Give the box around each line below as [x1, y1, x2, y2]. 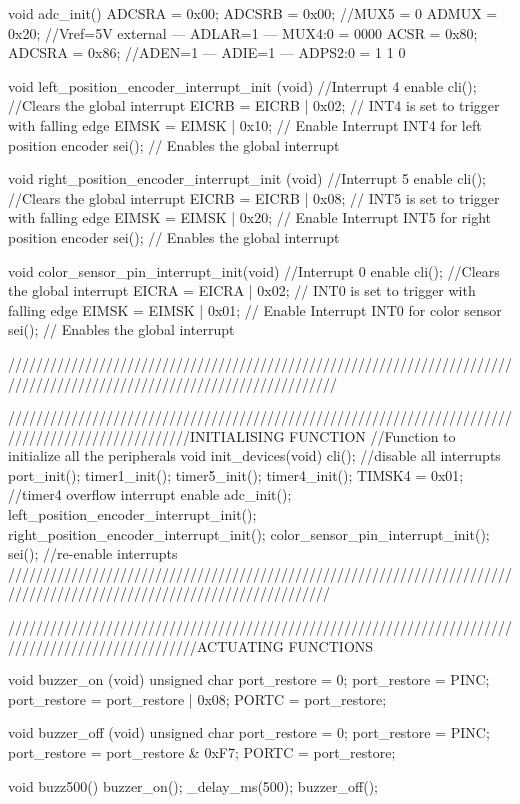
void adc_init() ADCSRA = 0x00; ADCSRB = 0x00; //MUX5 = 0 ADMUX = [8, 3, 498, 23]
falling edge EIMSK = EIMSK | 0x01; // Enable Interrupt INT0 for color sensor [8, 299, 502, 320]
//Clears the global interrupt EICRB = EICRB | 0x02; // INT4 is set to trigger [8, 95, 500, 116]
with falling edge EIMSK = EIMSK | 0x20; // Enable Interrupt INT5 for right [8, 207, 492, 228]
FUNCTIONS [288, 635, 374, 656]
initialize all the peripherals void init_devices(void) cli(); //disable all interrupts [8, 445, 501, 466]
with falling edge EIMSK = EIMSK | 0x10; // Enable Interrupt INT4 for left [8, 114, 482, 135]
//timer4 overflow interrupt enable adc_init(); [8, 484, 292, 505]
